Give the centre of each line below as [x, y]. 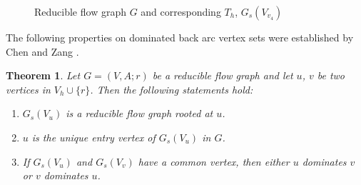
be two [331, 75]
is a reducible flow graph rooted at [139, 113]
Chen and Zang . [42, 51]
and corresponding [181, 11]
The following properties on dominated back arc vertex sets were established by [180, 37]
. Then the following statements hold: [172, 89]
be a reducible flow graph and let [223, 75]
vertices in [28, 89]
